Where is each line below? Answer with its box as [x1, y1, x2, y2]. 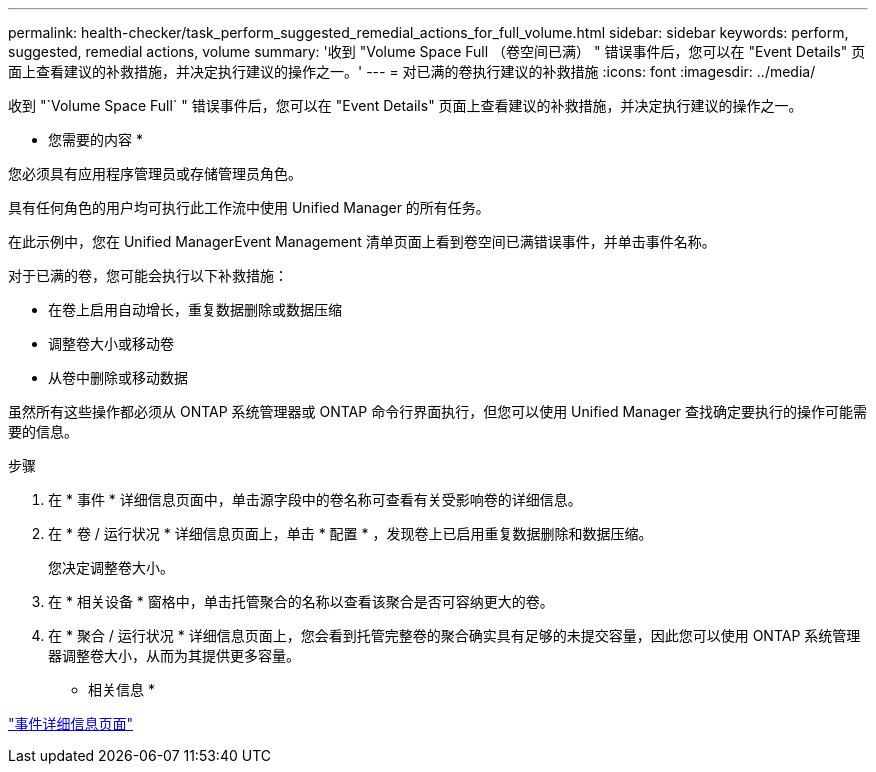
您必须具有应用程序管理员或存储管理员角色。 [8, 165, 302, 182]
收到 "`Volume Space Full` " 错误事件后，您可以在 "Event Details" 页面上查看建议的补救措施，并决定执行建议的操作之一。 [8, 97, 803, 114]
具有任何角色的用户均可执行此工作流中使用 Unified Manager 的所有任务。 [8, 199, 490, 216]
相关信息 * [88, 681, 155, 698]
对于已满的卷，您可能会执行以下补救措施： [8, 267, 288, 284]
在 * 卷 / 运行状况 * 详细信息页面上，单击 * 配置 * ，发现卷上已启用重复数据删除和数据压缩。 [48, 525, 653, 542]
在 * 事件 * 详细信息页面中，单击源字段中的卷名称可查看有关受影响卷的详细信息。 [48, 491, 582, 508]
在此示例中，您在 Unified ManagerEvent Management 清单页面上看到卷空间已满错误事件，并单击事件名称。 [8, 233, 716, 250]
